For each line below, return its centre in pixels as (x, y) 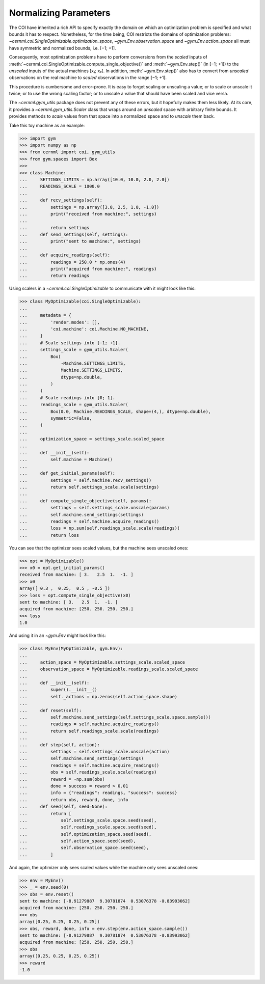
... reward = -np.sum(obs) (62, 779)
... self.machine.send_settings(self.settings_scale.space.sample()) (115, 717)
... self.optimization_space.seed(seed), (85, 834)
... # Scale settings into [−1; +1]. (70, 343)
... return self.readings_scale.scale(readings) (89, 731)
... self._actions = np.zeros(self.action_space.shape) (98, 697)
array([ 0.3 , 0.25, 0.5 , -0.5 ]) (65, 588)
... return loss (49, 535)
